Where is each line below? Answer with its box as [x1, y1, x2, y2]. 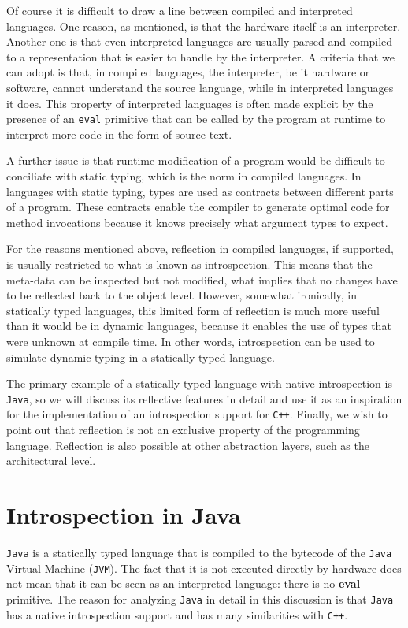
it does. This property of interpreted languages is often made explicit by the [6, 95, 373, 111]
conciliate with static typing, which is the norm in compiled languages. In [6, 168, 362, 184]
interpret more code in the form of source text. [6, 125, 232, 142]
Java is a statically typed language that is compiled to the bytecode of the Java [6, 544, 392, 560]
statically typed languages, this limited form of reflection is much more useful [6, 302, 380, 318]
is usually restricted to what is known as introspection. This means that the [6, 255, 373, 272]
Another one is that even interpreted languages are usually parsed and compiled [6, 33, 393, 50]
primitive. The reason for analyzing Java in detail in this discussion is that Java [6, 590, 394, 607]
